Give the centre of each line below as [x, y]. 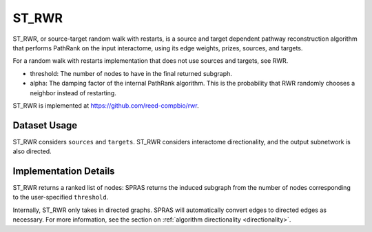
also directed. [32, 151]
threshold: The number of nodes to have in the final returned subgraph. [131, 73]
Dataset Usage [45, 125]
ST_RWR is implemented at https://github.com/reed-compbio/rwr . [106, 105]
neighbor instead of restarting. [73, 93]
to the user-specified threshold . [61, 197]
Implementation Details [64, 171]
